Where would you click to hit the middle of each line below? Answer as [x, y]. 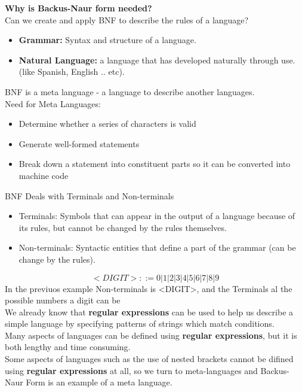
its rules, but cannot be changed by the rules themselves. [123, 227]
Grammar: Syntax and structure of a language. [107, 40]
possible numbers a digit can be [63, 300]
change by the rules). [57, 259]
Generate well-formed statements [79, 143]
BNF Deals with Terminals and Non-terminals [90, 195]
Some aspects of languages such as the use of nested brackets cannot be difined [149, 359]
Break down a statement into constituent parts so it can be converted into [155, 164]
